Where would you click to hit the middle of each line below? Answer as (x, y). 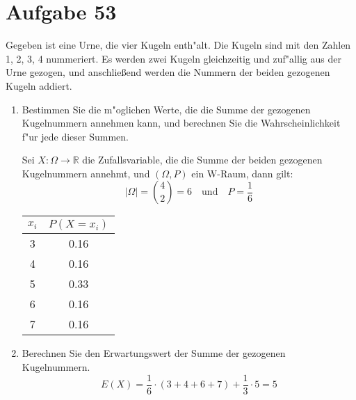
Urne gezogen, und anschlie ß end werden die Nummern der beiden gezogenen (168, 72)
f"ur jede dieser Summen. (75, 136)
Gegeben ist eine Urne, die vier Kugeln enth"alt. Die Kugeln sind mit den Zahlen (178, 45)
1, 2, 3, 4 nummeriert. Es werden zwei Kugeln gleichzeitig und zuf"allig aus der (173, 58)
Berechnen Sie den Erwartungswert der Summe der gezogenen (154, 353)
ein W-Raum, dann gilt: (242, 173)
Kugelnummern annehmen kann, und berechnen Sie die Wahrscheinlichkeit (181, 123)
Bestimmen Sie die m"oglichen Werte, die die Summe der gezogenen (166, 109)
